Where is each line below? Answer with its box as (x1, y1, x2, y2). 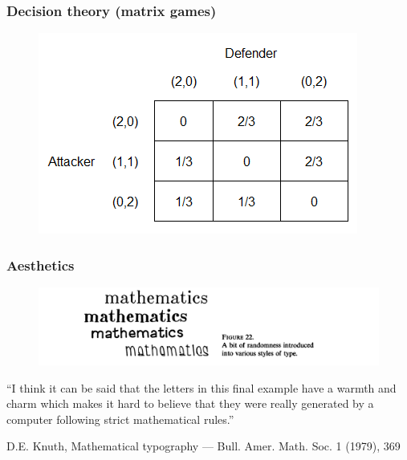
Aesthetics (6, 254, 75, 275)
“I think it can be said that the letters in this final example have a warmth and (6, 379, 397, 396)
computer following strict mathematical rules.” (6, 410, 234, 427)
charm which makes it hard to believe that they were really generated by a (6, 395, 374, 412)
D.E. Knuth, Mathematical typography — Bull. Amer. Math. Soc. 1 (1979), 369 (6, 438, 401, 454)
